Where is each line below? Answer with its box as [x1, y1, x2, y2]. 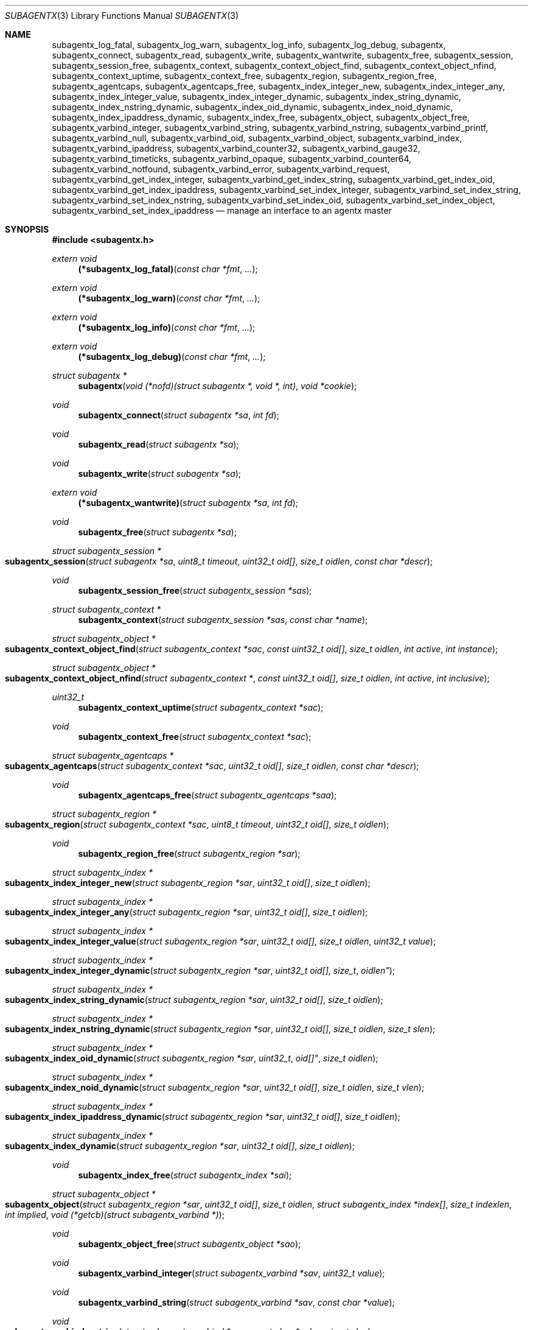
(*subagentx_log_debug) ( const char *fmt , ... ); [78, 351, 266, 362]
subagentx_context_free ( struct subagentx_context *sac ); [78, 731, 312, 742]
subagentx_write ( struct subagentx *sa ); [78, 468, 242, 479]
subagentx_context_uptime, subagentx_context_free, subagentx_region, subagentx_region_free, [52, 71, 437, 81]
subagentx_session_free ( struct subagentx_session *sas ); [78, 585, 312, 596]
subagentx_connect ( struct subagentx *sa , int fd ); [78, 410, 279, 420]
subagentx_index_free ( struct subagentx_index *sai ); [78, 1170, 292, 1180]
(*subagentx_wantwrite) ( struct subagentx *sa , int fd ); [78, 498, 299, 508]
